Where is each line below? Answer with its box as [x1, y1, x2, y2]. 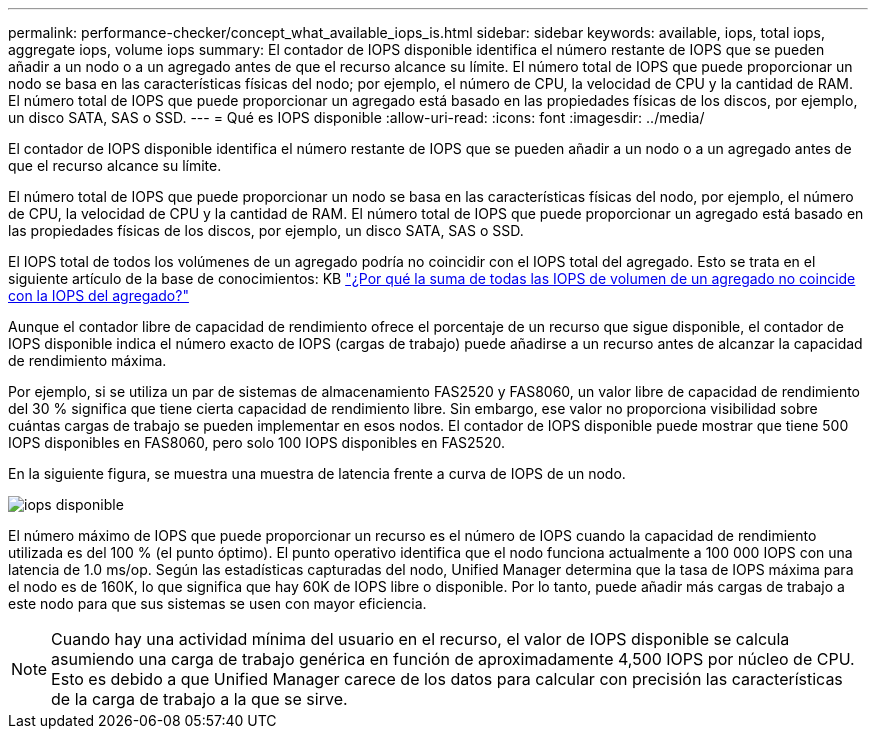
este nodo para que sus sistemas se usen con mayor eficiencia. [8, 595, 427, 612]
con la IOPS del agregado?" [8, 287, 189, 304]
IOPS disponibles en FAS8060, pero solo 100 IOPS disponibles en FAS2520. [8, 434, 505, 451]
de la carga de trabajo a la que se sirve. [51, 689, 348, 709]
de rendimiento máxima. [8, 352, 167, 369]
